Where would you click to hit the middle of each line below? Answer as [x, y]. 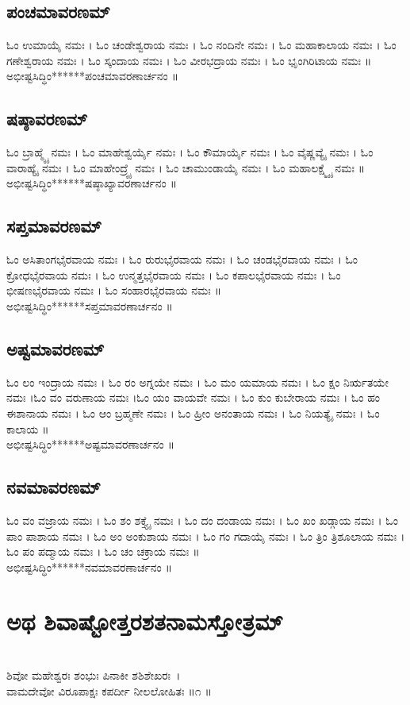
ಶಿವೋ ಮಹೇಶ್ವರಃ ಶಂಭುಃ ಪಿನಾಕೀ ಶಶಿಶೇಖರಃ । [94, 675]
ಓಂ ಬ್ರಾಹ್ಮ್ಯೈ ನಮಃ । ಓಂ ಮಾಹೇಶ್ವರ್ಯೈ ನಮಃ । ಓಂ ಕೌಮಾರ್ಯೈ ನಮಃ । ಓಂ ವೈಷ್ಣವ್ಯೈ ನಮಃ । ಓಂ [190, 152]
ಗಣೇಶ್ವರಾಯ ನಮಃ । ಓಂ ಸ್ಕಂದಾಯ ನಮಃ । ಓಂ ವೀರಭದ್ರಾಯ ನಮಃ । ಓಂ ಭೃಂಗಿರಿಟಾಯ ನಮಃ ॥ [189, 60]
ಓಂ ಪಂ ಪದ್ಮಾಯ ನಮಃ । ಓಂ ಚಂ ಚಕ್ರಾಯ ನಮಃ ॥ [103, 551]
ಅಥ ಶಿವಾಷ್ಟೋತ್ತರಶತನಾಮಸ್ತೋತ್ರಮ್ [145, 621]
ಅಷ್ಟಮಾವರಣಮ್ [56, 348]
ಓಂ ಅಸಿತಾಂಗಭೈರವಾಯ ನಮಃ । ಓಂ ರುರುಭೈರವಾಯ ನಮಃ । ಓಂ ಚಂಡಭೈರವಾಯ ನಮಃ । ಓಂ [182, 259]
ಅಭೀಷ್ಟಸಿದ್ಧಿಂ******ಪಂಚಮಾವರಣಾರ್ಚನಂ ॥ [92, 76]
